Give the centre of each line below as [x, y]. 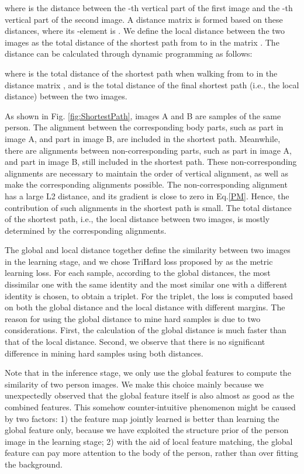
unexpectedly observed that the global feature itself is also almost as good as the [149, 395]
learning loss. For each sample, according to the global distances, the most [138, 273]
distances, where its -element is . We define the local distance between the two [145, 31]
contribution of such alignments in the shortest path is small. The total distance [148, 207]
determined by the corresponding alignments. [86, 230]
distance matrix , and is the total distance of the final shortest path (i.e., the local [152, 84]
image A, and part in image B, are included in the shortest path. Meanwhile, [143, 138]
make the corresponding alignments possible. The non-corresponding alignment [146, 184]
